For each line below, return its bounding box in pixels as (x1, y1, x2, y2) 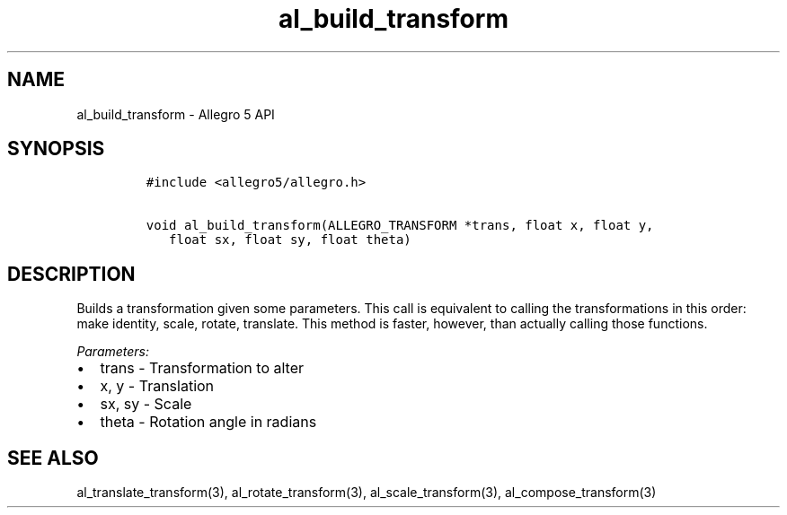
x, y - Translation (100, 377, 215, 396)
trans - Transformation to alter (100, 359, 305, 378)
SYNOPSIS (7, 137, 105, 161)
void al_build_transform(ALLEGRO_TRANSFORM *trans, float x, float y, (146, 218, 654, 233)
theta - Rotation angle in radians (100, 413, 317, 432)
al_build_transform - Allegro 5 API (76, 106, 275, 122)
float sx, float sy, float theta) (169, 232, 411, 248)
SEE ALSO (7, 446, 99, 469)
